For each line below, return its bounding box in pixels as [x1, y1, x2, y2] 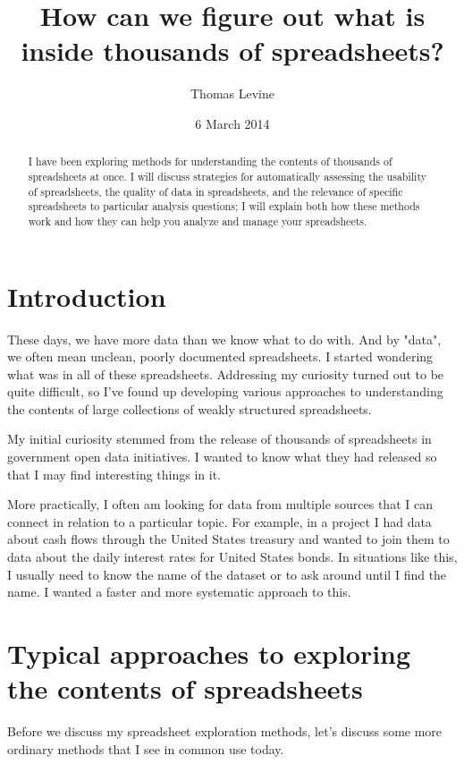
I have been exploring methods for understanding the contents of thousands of [28, 154, 392, 169]
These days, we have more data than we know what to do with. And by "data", [7, 329, 442, 348]
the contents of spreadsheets [7, 670, 363, 707]
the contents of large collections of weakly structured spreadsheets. [7, 399, 372, 418]
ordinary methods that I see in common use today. [7, 739, 284, 758]
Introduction [7, 277, 166, 314]
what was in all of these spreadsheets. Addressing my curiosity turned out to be [7, 364, 444, 383]
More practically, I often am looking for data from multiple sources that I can [7, 495, 433, 514]
